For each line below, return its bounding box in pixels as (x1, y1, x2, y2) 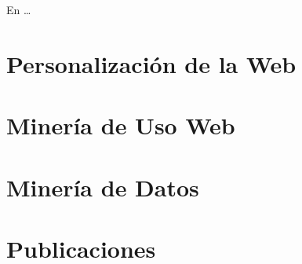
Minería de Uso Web (6, 109, 235, 141)
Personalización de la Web (6, 47, 297, 79)
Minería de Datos (6, 170, 199, 203)
